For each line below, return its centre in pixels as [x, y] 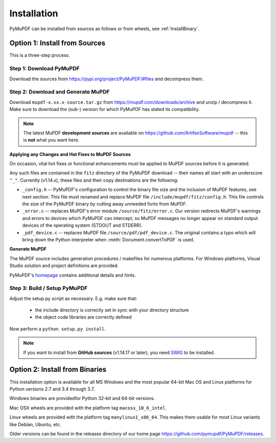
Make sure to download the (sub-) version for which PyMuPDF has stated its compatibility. [105, 109]
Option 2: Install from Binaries [58, 370]
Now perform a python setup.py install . [57, 329]
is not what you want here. [51, 140]
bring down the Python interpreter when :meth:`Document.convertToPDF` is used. [108, 239]
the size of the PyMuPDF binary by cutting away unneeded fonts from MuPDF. [105, 204]
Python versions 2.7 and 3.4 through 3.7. [52, 389]
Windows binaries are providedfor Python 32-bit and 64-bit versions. [82, 398]
